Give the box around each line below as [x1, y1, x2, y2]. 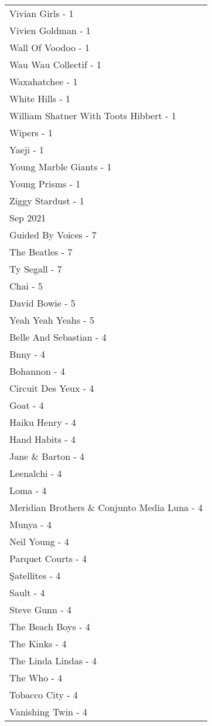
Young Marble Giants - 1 [9, 160, 112, 173]
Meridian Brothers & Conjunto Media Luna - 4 [9, 500, 203, 514]
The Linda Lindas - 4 [9, 654, 97, 667]
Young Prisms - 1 [9, 177, 81, 190]
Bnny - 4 [9, 347, 46, 361]
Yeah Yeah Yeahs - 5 [9, 313, 94, 327]
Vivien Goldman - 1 [9, 23, 91, 37]
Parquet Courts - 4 [9, 552, 87, 565]
